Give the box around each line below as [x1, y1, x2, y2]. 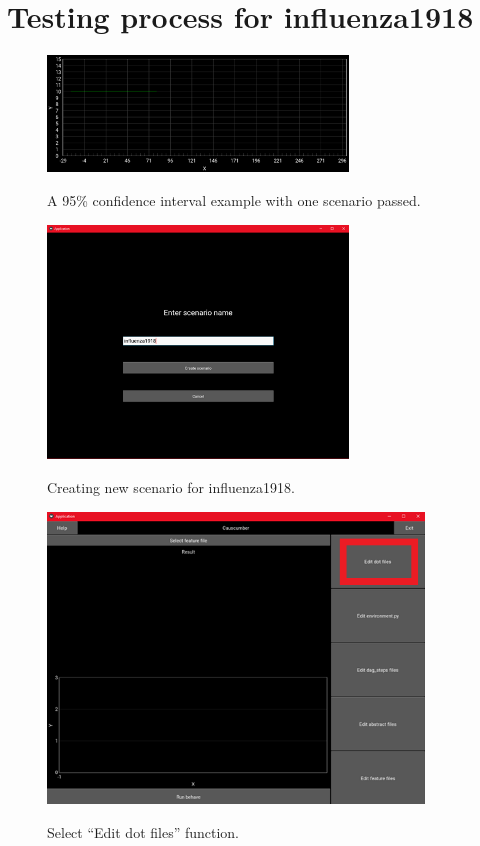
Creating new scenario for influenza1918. [47, 476, 295, 497]
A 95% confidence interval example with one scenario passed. [47, 190, 421, 211]
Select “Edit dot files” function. [47, 821, 240, 842]
